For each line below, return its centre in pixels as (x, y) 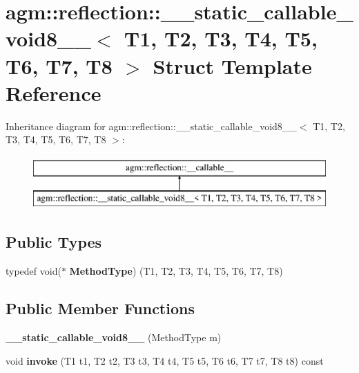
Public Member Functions (100, 308)
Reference (54, 92)
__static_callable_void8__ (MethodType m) (114, 337)
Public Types (54, 242)
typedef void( (33, 271)
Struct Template (232, 65)
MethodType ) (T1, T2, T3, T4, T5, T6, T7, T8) (176, 271)
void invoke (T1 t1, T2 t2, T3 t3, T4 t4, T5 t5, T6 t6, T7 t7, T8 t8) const (165, 360)
